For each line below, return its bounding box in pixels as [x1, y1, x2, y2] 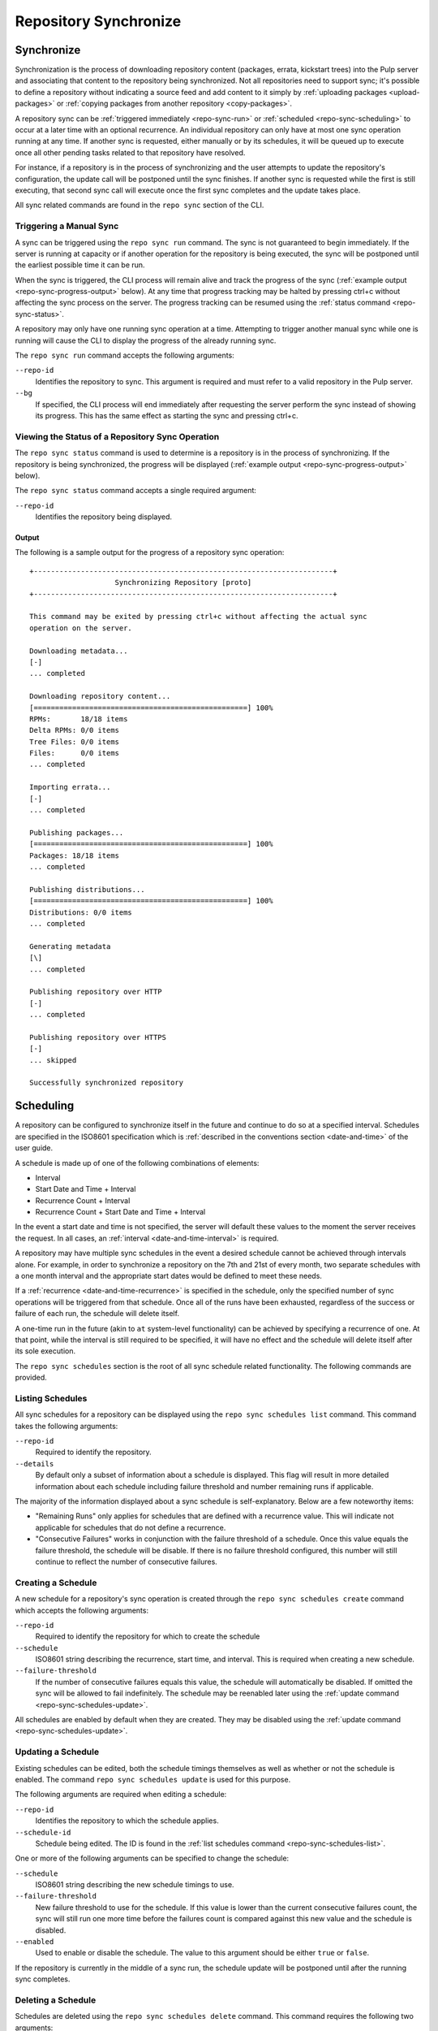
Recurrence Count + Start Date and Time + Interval [35, 1207, 206, 1217]
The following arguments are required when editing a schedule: [15, 1790, 227, 1799]
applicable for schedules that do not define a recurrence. [35, 1522, 226, 1532]
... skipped [29, 1055, 77, 1064]
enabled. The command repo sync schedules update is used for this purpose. [15, 1774, 291, 1784]
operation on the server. [29, 623, 133, 633]
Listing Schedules [15, 1392, 88, 1404]
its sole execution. [15, 1346, 76, 1356]
